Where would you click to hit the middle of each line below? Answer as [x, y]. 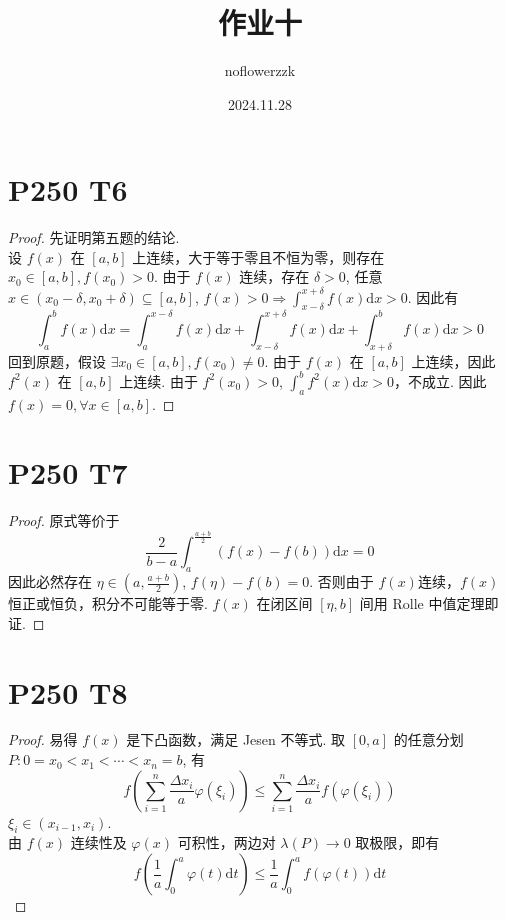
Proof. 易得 [43, 739]
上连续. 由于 [158, 380]
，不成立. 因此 [440, 380]
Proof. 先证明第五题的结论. [94, 237]
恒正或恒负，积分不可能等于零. [108, 603]
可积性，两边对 [226, 842]
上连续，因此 [453, 360]
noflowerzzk [260, 70]
